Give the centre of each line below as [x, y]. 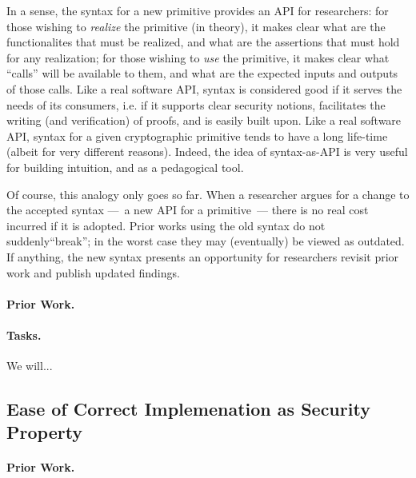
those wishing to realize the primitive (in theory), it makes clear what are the [196, 26]
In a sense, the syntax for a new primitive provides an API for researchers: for [198, 10]
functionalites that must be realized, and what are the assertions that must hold [203, 42]
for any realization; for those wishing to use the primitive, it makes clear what [198, 57]
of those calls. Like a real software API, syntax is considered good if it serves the [204, 88]
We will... [30, 366]
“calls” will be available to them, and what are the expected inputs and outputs [202, 73]
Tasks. [24, 335]
